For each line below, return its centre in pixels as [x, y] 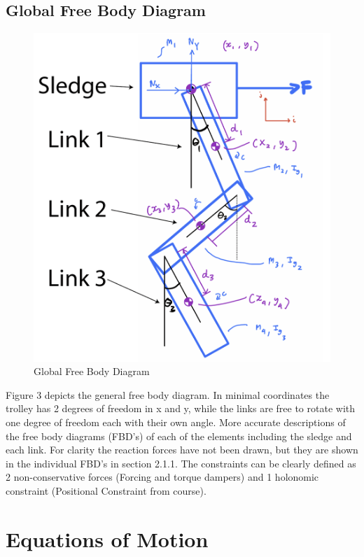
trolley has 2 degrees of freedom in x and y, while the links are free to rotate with [180, 408]
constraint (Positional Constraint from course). [106, 490]
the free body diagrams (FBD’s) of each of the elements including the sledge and [179, 436]
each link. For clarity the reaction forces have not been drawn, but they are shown [182, 450]
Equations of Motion [107, 538]
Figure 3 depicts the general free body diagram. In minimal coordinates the [168, 394]
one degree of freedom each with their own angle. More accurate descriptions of [176, 422]
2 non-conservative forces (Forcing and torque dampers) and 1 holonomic [162, 477]
